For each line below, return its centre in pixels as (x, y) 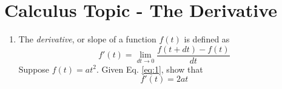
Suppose (34, 69)
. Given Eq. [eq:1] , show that (149, 69)
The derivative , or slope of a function (87, 39)
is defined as (207, 39)
